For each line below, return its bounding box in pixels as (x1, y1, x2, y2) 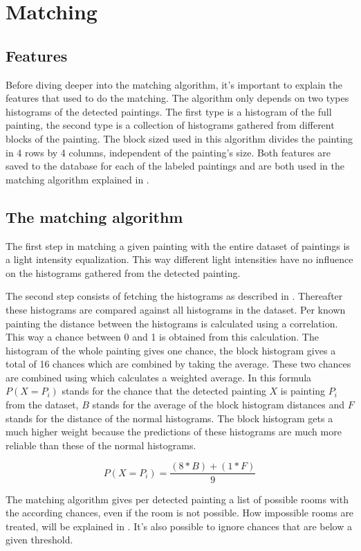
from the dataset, (6, 397, 79, 412)
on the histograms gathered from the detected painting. (6, 265, 241, 280)
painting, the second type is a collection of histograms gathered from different (6, 118, 335, 132)
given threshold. (6, 532, 73, 547)
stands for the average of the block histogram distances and (92, 397, 344, 412)
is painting (280, 383, 326, 398)
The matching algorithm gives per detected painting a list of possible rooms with (6, 491, 349, 506)
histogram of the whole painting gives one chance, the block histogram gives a (6, 343, 336, 357)
